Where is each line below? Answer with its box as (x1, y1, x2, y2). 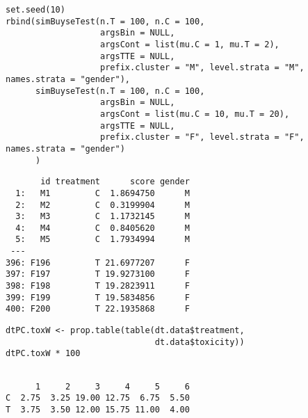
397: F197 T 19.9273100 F (6, 269, 190, 280)
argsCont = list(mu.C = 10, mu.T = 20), (100, 108, 290, 119)
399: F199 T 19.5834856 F (6, 292, 190, 303)
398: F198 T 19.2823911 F (6, 281, 190, 291)
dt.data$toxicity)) (154, 337, 245, 347)
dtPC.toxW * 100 (6, 348, 81, 359)
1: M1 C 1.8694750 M (15, 188, 190, 198)
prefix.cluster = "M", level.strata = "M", (100, 63, 305, 73)
